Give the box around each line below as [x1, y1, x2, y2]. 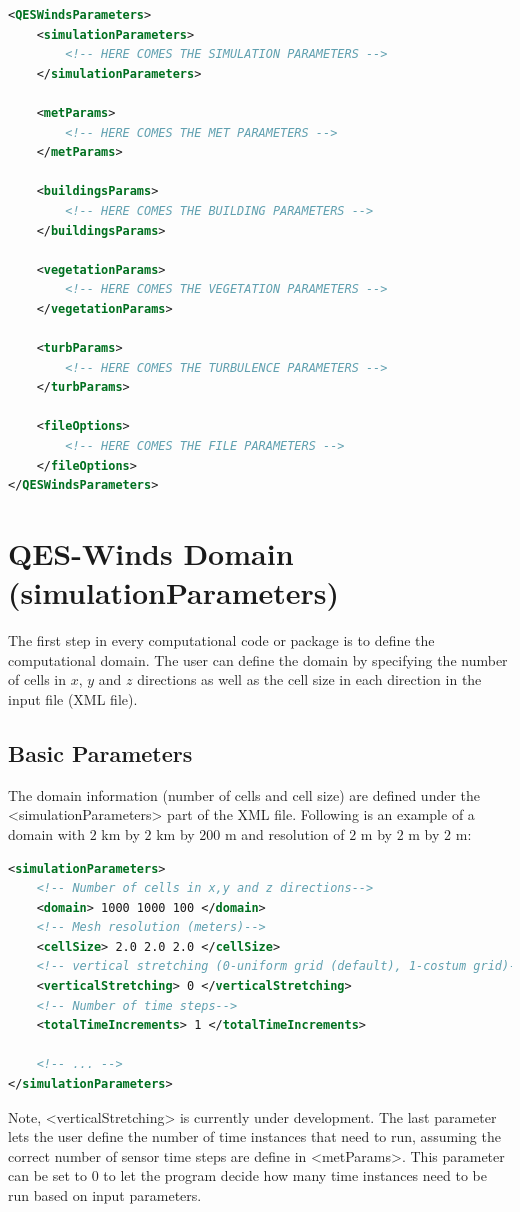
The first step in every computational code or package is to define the [8, 630, 435, 651]
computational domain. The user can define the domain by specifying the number [8, 649, 508, 670]
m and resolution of [225, 823, 345, 844]
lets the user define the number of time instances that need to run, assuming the [8, 1126, 501, 1147]
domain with [8, 823, 86, 844]
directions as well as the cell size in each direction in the [137, 669, 482, 690]
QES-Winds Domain [8, 533, 294, 574]
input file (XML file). [8, 688, 138, 709]
